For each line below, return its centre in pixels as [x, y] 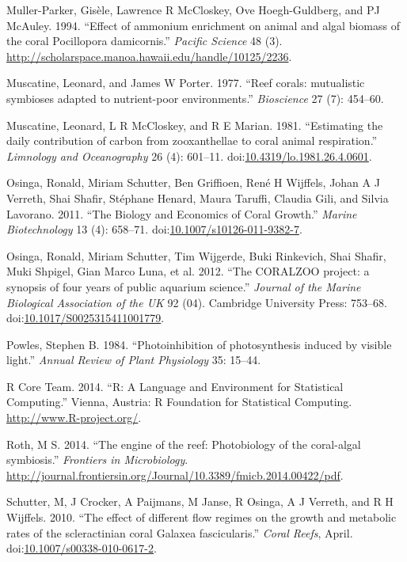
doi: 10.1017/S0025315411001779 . [86, 318]
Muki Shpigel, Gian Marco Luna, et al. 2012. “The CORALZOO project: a [188, 271]
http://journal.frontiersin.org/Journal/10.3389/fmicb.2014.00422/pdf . [175, 475]
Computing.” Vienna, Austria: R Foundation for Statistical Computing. [179, 402]
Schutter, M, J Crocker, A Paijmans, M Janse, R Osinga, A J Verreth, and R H [200, 501]
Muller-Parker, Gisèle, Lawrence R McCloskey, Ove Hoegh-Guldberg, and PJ [193, 9]
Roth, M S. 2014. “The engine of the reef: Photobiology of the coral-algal [184, 444]
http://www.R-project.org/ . [74, 418]
